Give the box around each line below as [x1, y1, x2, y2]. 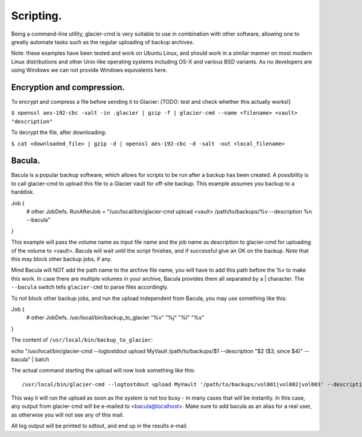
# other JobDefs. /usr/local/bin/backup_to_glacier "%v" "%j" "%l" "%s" [26, 314, 205, 321]
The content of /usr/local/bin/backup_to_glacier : [11, 336, 153, 343]
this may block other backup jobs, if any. [11, 255, 112, 263]
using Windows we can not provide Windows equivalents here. [11, 66, 168, 74]
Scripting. [11, 9, 62, 22]
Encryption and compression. [11, 82, 125, 92]
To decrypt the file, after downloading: [11, 129, 107, 136]
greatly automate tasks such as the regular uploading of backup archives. [11, 38, 194, 45]
